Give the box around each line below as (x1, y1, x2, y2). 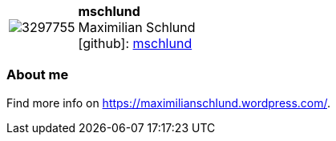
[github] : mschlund (78, 35, 192, 51)
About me (6, 66, 69, 83)
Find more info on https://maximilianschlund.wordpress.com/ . (6, 95, 331, 110)
